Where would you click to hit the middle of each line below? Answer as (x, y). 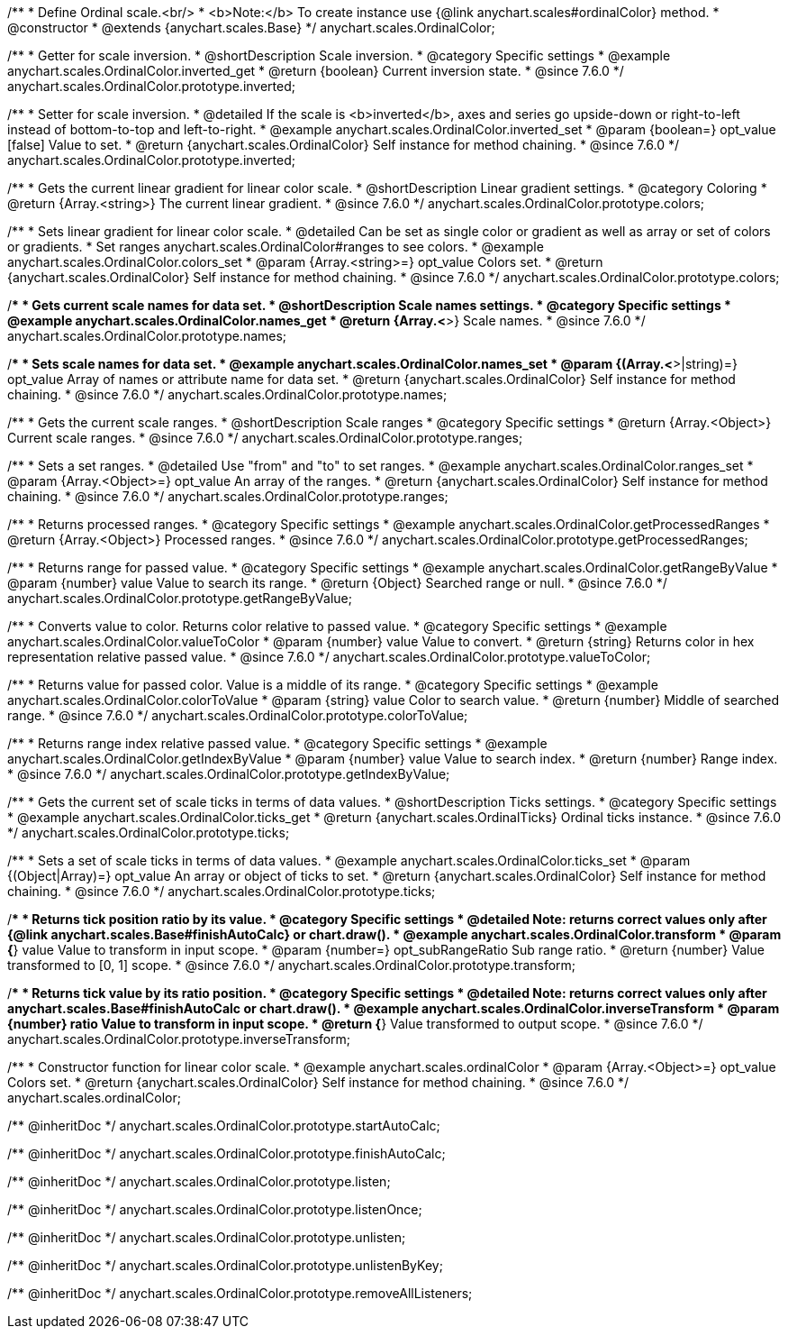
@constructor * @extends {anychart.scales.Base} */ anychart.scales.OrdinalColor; (251, 27)
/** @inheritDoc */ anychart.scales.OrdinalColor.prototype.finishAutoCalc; (226, 1153)
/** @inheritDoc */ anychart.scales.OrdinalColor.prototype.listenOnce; (215, 1209)
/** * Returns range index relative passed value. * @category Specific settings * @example (277, 743)
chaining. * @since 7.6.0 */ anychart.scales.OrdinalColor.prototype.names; (227, 394)
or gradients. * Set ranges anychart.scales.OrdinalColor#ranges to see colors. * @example (276, 247)
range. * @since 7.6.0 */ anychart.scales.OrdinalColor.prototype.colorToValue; (238, 715)
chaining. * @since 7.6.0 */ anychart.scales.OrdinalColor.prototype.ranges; (228, 496)
